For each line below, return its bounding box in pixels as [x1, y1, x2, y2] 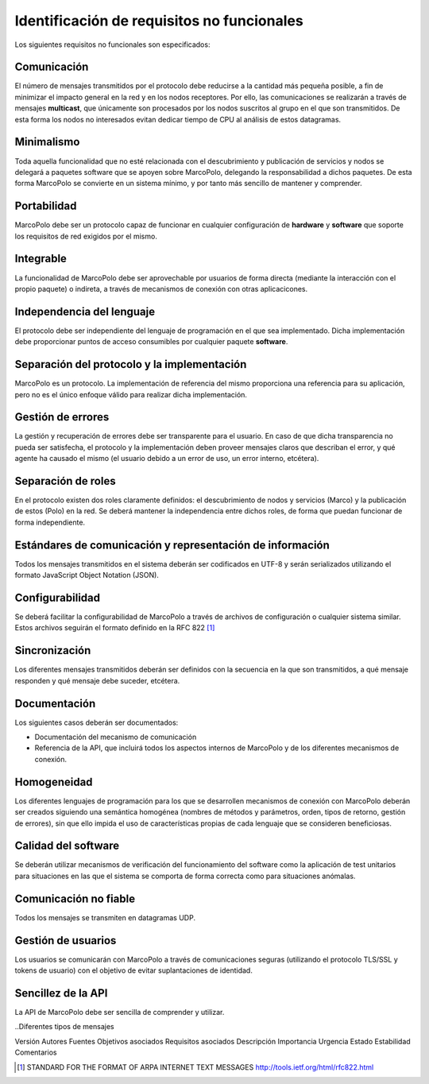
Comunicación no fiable [14, 892, 135, 905]
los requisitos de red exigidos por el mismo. [14, 231, 158, 241]
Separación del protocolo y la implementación [14, 358, 247, 371]
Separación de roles [14, 474, 116, 488]
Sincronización [14, 644, 91, 657]
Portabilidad [14, 199, 77, 213]
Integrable [14, 252, 68, 265]
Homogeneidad [14, 775, 93, 788]
